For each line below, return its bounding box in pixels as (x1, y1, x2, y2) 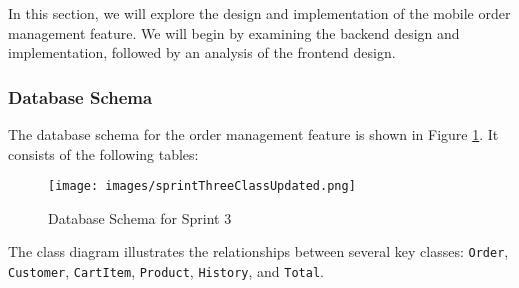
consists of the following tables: (8, 143, 199, 164)
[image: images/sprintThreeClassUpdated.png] (48, 179, 356, 194)
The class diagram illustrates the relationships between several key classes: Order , (8, 241, 509, 262)
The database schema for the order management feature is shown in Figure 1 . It (8, 124, 499, 144)
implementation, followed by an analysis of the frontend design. (8, 42, 396, 63)
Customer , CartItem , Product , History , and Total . (8, 261, 324, 282)
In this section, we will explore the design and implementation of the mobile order (8, 3, 511, 23)
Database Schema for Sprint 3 (48, 207, 232, 228)
